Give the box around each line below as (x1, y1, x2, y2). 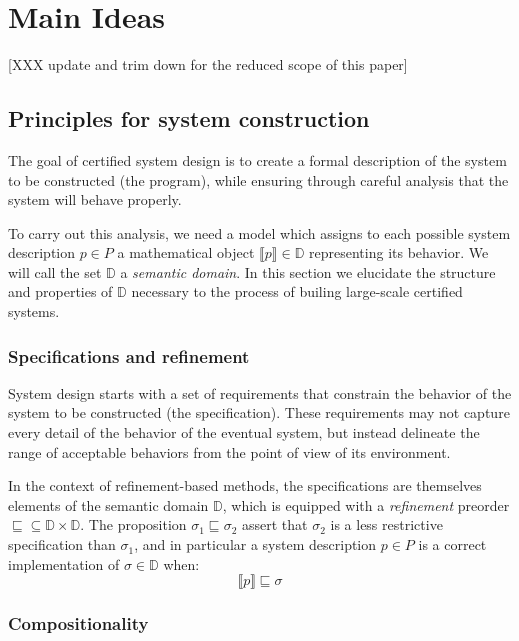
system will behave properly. (8, 189, 182, 210)
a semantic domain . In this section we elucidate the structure (120, 261, 496, 282)
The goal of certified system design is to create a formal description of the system (8, 149, 507, 170)
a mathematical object (117, 242, 255, 263)
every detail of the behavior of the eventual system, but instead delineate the (8, 422, 480, 443)
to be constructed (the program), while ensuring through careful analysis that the (8, 169, 509, 190)
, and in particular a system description (134, 534, 377, 555)
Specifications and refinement (8, 343, 250, 368)
